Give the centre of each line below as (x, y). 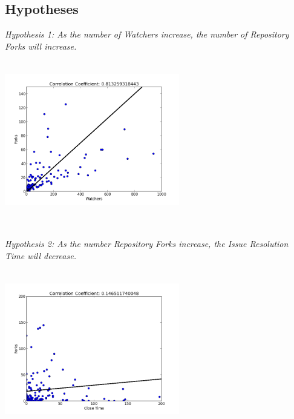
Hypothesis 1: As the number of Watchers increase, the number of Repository (147, 34)
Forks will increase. (41, 46)
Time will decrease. (41, 255)
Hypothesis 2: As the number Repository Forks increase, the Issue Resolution (147, 243)
